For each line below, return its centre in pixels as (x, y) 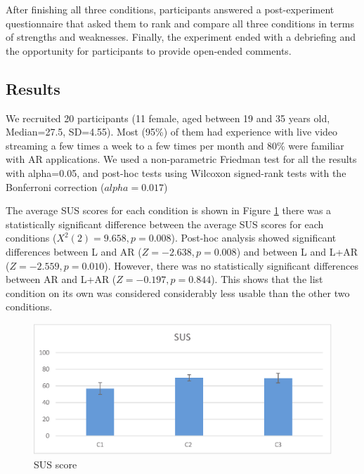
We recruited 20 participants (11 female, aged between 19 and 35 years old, (168, 118)
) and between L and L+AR (297, 251)
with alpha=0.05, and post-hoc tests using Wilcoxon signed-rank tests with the (176, 172)
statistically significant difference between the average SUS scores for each (165, 224)
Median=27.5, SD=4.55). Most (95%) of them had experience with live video (172, 132)
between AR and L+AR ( (61, 279)
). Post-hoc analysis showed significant (254, 238)
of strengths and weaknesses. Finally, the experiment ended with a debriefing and (181, 37)
